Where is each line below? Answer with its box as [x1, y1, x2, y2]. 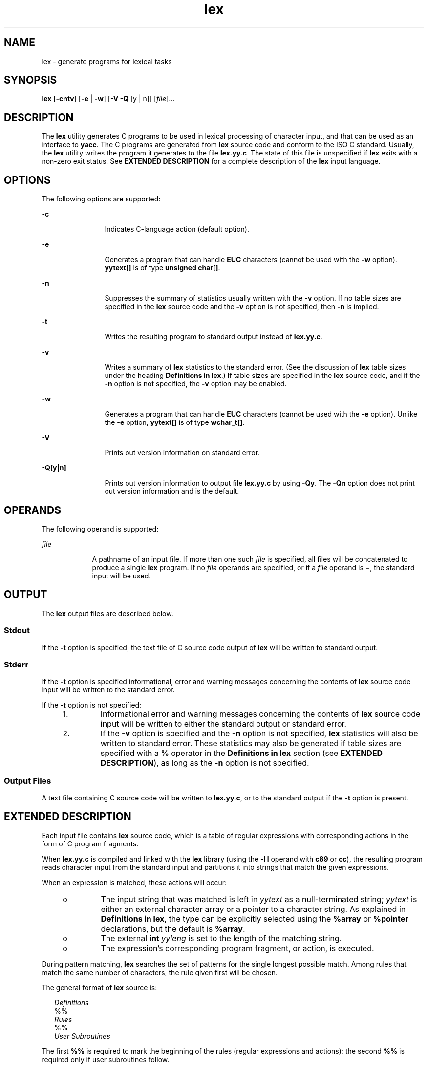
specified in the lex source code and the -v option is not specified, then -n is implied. [105, 302, 379, 311]
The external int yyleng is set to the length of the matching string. [101, 933, 342, 943]
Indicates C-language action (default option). [105, 225, 249, 234]
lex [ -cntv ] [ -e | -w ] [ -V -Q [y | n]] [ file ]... [42, 94, 175, 103]
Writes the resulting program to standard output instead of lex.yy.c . [105, 333, 322, 341]
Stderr [4, 659, 29, 669]
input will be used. [92, 571, 151, 580]
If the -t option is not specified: [42, 701, 142, 710]
